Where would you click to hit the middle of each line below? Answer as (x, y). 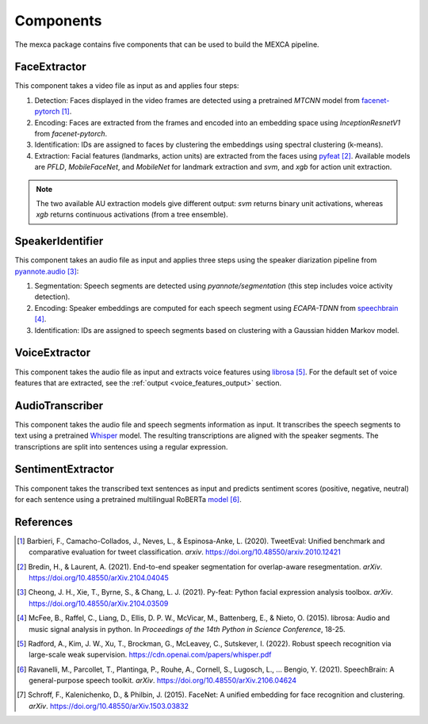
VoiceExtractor (53, 353)
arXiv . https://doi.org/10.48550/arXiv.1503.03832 (109, 706)
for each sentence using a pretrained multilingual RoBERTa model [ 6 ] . (128, 499)
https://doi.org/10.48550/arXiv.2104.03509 (99, 603)
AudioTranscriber (59, 406)
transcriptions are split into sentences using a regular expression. (121, 446)
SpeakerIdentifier (59, 241)
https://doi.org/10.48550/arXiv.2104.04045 (99, 577)
